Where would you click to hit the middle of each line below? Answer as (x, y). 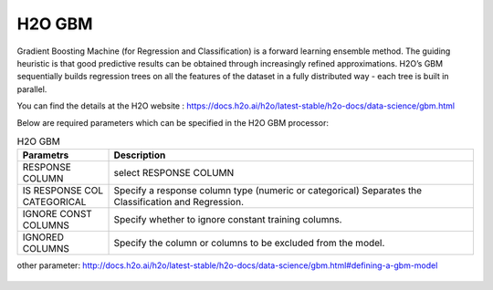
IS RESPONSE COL (63, 191)
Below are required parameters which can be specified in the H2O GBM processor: (173, 122)
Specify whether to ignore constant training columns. (228, 220)
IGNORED (43, 237)
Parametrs (46, 155)
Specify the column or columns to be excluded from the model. (249, 243)
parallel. (32, 89)
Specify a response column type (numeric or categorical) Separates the (268, 191)
